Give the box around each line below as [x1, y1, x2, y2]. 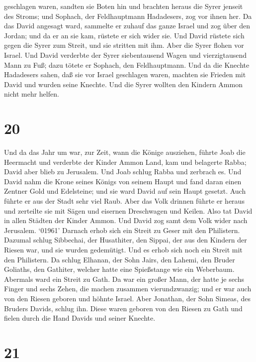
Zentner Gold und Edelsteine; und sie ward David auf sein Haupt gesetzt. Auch [4, 186, 246, 196]
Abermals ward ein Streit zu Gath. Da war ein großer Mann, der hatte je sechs [4, 273, 244, 284]
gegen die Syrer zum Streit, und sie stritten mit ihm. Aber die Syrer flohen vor [4, 40, 244, 50]
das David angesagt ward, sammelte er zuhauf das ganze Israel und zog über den [4, 20, 250, 31]
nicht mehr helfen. [4, 89, 59, 99]
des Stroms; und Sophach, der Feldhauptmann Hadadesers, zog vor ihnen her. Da [4, 10, 252, 21]
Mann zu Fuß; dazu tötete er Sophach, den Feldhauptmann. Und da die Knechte [4, 59, 250, 70]
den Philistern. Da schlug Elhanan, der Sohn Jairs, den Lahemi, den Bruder [4, 254, 235, 264]
